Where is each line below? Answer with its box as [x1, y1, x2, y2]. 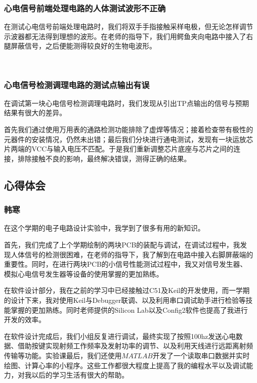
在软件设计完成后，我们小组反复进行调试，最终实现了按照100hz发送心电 [4, 331, 236, 341]
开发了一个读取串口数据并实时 [152, 350, 250, 360]
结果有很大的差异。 [4, 107, 66, 118]
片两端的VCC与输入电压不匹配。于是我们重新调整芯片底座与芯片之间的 [4, 144, 234, 154]
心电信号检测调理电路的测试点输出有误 [4, 78, 150, 91]
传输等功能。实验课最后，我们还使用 [4, 350, 122, 360]
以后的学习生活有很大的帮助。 [31, 370, 128, 380]
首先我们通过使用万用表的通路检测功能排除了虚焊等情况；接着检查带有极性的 [4, 124, 253, 134]
